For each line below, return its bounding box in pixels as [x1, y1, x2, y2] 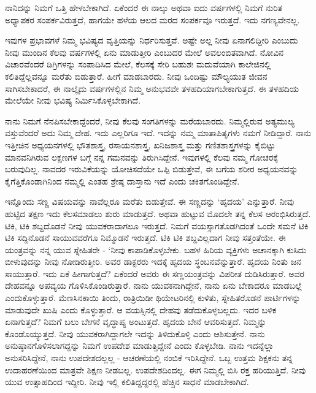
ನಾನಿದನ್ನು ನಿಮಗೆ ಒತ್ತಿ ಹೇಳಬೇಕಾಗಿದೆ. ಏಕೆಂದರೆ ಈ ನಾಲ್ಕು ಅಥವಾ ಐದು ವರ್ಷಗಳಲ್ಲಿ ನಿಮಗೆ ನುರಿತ [5, 1, 283, 13]
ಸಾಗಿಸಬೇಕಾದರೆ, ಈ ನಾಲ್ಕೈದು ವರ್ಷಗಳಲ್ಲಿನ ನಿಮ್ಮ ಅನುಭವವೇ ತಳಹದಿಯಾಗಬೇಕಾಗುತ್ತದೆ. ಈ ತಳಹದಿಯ [5, 82, 299, 94]
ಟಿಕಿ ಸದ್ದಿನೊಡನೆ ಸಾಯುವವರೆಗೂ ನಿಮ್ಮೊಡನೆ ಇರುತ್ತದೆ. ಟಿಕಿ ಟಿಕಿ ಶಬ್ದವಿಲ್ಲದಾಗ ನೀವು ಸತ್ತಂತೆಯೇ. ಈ [5, 231, 286, 244]
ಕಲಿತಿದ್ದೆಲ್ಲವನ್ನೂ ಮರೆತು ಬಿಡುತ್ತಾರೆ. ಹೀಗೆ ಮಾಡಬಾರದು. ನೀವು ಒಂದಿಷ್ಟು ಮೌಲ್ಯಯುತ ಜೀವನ [5, 69, 268, 82]
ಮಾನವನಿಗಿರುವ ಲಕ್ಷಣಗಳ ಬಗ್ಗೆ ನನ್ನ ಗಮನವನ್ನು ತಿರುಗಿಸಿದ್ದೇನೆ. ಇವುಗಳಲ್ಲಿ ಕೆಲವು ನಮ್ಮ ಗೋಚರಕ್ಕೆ [5, 150, 278, 163]
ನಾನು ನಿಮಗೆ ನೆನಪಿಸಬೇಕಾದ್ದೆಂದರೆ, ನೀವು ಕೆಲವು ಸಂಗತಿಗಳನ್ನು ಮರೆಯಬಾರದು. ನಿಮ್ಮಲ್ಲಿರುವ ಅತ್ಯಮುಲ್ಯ [5, 114, 295, 127]
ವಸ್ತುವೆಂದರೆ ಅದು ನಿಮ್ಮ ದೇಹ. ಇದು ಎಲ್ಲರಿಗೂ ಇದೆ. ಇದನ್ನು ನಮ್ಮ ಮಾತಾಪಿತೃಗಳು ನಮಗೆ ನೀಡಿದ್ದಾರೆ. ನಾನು [5, 126, 311, 139]
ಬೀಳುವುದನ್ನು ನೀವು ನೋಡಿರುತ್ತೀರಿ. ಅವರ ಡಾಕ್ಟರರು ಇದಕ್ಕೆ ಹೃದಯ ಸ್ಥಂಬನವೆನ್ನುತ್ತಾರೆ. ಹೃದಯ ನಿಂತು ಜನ [5, 255, 301, 268]
